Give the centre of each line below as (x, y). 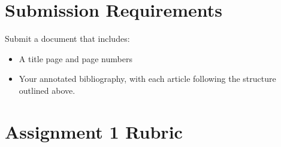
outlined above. (47, 90)
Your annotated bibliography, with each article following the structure (147, 79)
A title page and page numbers (75, 58)
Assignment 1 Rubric (94, 131)
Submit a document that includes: (67, 39)
